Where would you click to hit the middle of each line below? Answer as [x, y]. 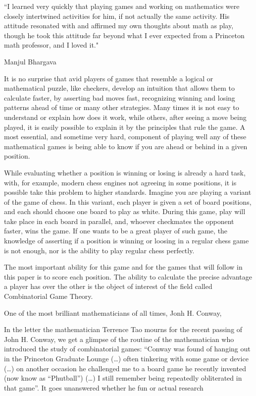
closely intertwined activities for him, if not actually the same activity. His [117, 16]
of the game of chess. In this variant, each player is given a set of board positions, [128, 201]
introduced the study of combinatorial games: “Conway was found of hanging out [127, 349]
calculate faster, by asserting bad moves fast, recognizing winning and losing [120, 97]
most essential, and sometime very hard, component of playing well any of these [125, 137]
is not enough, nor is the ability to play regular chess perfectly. [99, 250]
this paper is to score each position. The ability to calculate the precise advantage [128, 276]
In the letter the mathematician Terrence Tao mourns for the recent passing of [123, 329]
